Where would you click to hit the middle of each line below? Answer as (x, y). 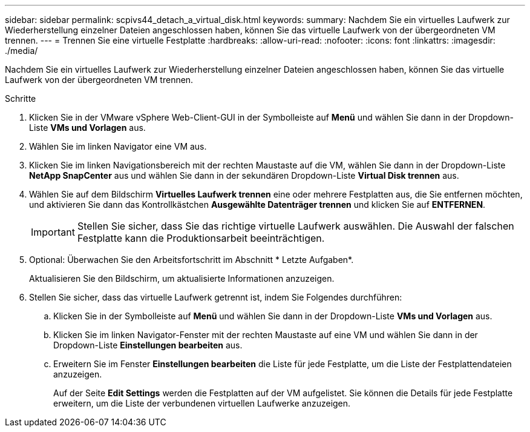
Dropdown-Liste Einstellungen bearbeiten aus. (148, 345)
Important (53, 232)
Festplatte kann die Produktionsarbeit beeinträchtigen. (201, 238)
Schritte (21, 98)
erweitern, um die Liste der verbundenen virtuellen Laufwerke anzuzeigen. (202, 403)
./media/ (21, 51)
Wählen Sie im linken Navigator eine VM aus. (118, 146)
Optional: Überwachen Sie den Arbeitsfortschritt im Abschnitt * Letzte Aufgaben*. (191, 260)
